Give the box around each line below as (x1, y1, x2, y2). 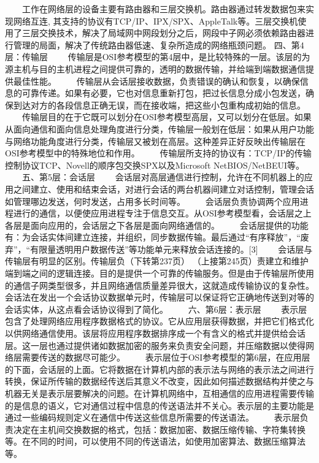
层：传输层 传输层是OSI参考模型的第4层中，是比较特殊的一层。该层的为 (5, 50, 310, 63)
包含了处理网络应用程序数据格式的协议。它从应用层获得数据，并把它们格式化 (5, 315, 314, 327)
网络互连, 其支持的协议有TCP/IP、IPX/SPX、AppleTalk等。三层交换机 (13, 14, 298, 27)
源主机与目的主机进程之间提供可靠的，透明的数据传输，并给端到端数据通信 (5, 62, 306, 75)
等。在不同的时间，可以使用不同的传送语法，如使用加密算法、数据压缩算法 (5, 435, 306, 448)
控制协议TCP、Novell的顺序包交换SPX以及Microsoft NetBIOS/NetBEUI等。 (5, 158, 304, 171)
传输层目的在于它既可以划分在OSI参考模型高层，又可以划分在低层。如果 (21, 110, 312, 123)
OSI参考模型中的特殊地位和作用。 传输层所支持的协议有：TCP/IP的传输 (5, 147, 312, 159)
